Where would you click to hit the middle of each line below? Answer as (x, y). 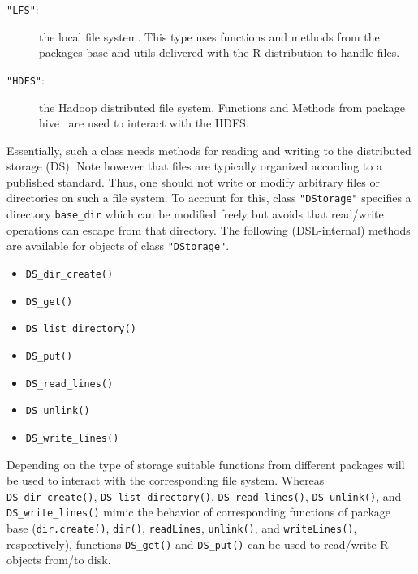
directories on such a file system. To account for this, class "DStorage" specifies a (209, 198)
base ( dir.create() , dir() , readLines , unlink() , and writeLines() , (182, 528)
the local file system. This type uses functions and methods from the (209, 36)
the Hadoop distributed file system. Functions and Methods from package (222, 107)
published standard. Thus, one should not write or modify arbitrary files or (194, 181)
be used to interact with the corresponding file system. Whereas (166, 480)
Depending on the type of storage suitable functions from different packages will (206, 464)
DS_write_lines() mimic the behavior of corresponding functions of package (199, 512)
